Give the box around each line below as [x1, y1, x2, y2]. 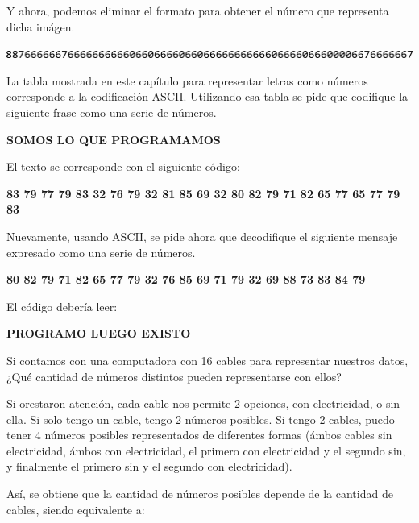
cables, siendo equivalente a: [6, 500, 145, 517]
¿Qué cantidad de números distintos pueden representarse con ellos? [6, 367, 342, 384]
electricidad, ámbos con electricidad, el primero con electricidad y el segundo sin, [6, 442, 406, 459]
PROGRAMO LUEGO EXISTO [6, 325, 191, 342]
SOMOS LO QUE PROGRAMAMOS [6, 131, 221, 147]
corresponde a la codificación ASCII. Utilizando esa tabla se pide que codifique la [6, 88, 409, 105]
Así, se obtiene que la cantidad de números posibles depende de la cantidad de [6, 485, 393, 502]
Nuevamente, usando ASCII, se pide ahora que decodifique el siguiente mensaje [6, 227, 398, 244]
